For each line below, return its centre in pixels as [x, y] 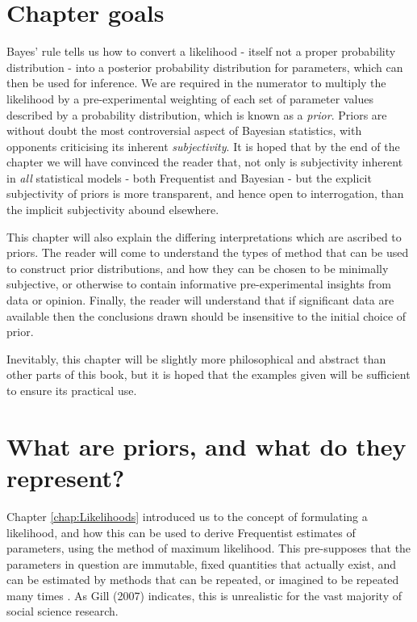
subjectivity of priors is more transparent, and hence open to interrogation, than [205, 193]
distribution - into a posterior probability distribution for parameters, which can [205, 67]
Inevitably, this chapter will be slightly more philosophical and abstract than [196, 358]
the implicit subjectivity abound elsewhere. [113, 210]
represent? [66, 477]
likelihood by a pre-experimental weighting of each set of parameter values [190, 98]
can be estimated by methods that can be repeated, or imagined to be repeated [203, 580]
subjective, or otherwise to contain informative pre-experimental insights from [199, 284]
